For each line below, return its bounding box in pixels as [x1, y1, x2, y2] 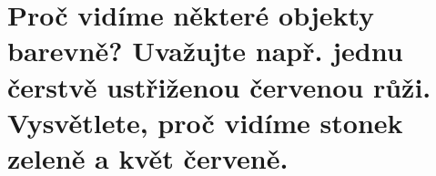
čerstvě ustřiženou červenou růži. [7, 67, 431, 105]
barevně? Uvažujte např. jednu [7, 32, 403, 69]
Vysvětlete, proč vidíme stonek [7, 103, 403, 140]
